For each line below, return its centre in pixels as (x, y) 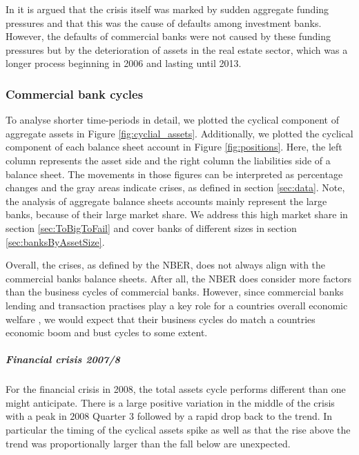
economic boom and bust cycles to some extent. (107, 332)
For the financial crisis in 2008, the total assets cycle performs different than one (176, 389)
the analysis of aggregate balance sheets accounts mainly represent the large (166, 201)
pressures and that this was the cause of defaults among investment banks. (164, 22)
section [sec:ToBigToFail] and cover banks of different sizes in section (151, 227)
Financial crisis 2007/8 (63, 359)
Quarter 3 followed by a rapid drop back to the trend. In (213, 416)
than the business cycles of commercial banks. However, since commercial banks (175, 292)
